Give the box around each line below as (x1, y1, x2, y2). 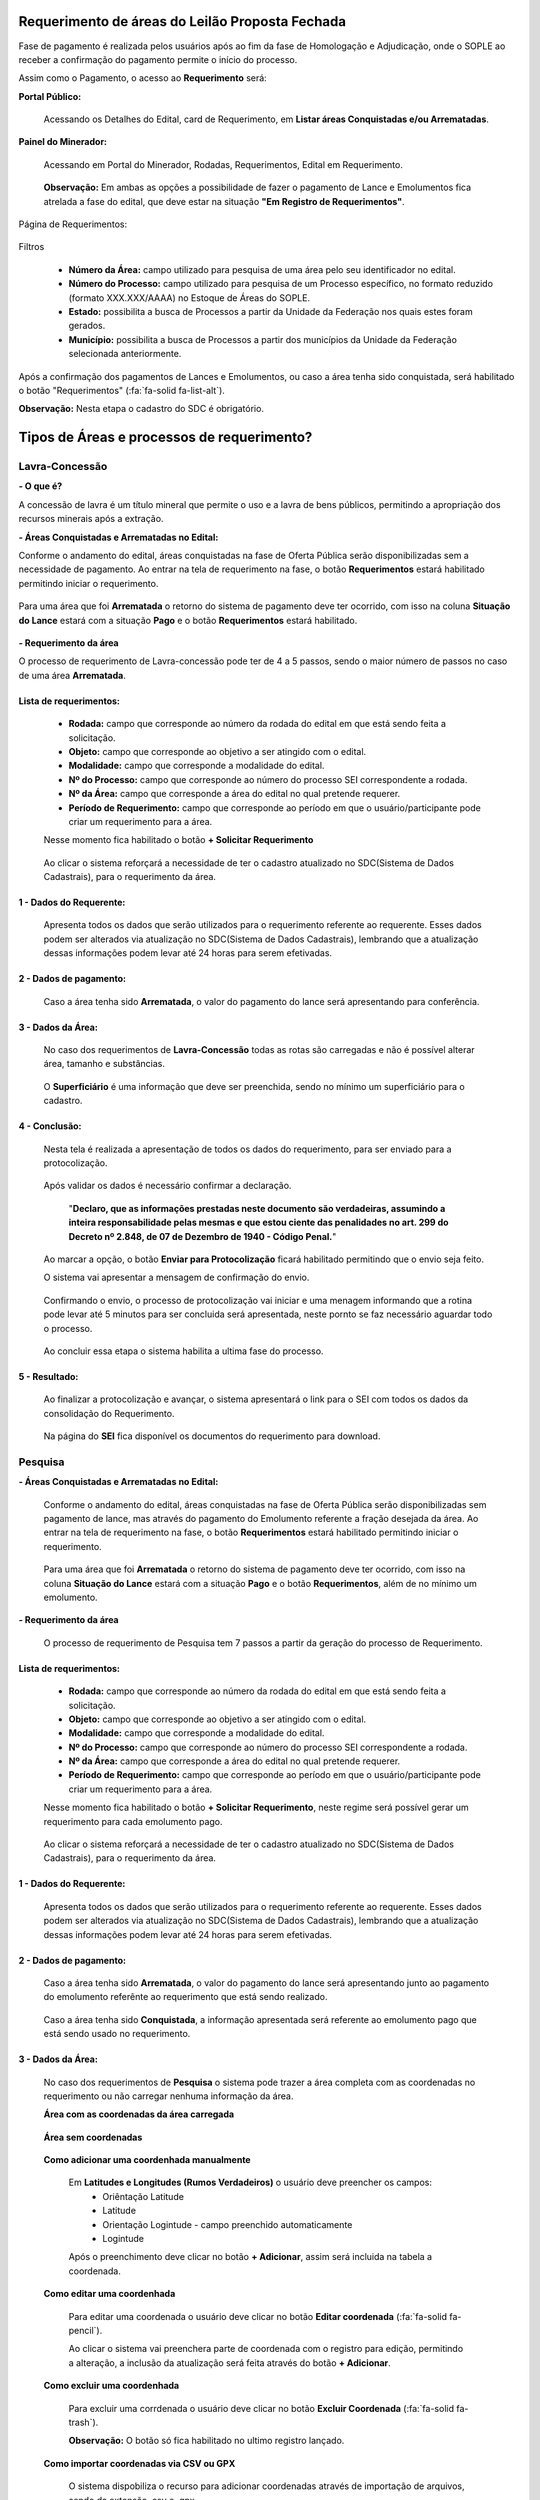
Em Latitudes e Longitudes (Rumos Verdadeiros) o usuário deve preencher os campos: (68, 2176, 433, 2189)
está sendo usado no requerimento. (43, 2028, 191, 2040)
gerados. (68, 320, 106, 332)
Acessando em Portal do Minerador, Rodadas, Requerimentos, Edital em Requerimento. (43, 158, 404, 170)
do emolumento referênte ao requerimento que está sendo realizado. (43, 1991, 328, 2003)
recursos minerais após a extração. (18, 513, 164, 525)
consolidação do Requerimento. (43, 1407, 175, 1419)
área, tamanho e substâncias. (43, 1058, 165, 1070)
